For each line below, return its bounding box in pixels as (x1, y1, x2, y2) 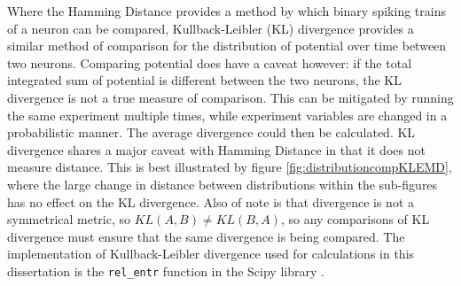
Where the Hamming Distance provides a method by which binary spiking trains (7, 2, 446, 19)
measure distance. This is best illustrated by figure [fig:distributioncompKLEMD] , (7, 158, 452, 176)
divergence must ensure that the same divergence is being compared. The (7, 227, 405, 245)
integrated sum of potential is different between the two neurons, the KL (7, 71, 402, 89)
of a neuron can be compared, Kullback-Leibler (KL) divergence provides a (7, 19, 414, 37)
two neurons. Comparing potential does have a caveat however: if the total (7, 53, 412, 72)
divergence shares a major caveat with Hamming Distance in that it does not (7, 140, 426, 158)
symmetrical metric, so (7, 210, 131, 228)
